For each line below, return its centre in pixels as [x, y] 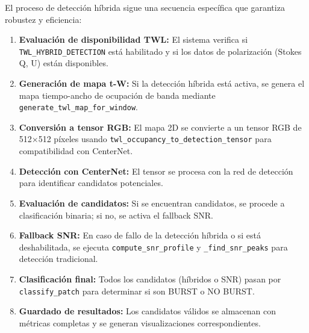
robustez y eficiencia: [43, 19]
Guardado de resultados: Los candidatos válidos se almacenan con [148, 311]
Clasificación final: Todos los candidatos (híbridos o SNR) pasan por [150, 279]
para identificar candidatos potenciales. [91, 183]
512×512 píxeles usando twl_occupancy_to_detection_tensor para [145, 139]
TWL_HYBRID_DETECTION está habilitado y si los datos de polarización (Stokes [160, 51]
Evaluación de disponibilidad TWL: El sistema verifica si [133, 39]
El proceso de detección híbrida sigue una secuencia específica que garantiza [145, 7]
